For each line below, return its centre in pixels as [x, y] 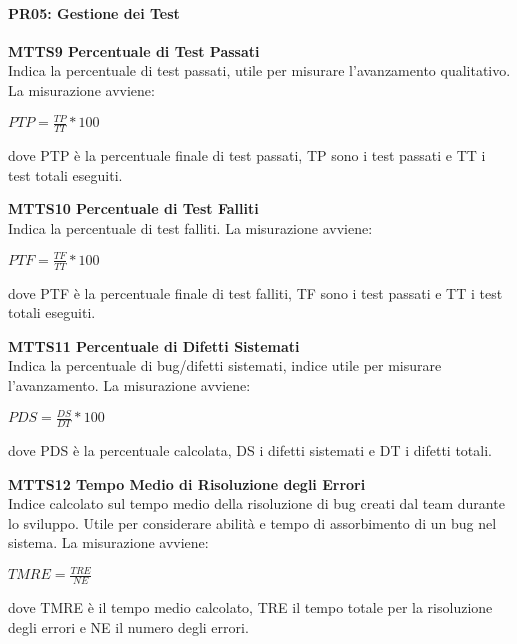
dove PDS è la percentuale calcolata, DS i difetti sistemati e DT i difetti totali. [250, 449]
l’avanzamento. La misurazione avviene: [129, 385]
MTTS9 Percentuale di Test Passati [134, 50]
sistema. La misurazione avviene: [108, 542]
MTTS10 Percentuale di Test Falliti [133, 208]
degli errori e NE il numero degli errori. [128, 626]
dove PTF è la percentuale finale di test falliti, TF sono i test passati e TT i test [255, 292]
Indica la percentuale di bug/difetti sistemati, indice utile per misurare [225, 365]
